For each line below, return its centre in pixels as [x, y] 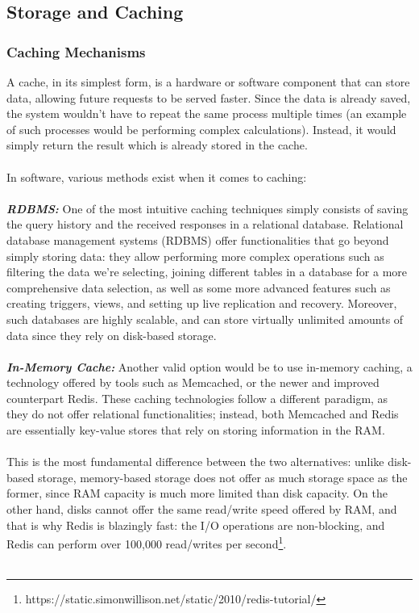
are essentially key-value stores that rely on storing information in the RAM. [196, 430]
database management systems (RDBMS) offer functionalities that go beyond [198, 239]
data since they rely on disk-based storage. [112, 335]
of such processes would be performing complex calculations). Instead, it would [201, 129]
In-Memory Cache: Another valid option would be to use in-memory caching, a [209, 366]
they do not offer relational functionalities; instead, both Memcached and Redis [203, 414]
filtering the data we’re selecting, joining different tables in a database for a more [207, 272]
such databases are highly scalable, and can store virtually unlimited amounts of [205, 319]
